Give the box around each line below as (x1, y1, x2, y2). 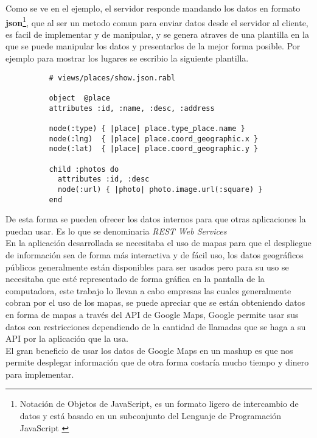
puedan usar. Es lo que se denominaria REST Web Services (5, 224, 227, 237)
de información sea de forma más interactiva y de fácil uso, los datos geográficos (5, 248, 304, 261)
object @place (49, 93, 110, 102)
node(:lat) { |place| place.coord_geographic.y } (49, 144, 259, 154)
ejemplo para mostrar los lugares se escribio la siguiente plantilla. (5, 52, 249, 65)
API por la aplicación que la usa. (5, 332, 128, 345)
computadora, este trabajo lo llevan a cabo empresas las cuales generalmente (5, 284, 291, 297)
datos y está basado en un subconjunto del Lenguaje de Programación (19, 409, 282, 422)
